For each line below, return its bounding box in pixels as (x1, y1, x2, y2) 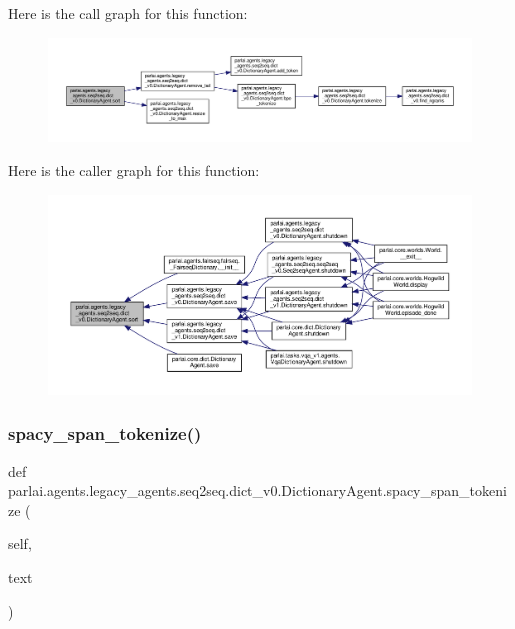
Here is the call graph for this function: (8, 3, 248, 23)
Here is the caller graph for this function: (8, 159, 260, 180)
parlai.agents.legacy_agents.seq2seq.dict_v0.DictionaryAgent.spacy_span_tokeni (8, 480, 507, 501)
